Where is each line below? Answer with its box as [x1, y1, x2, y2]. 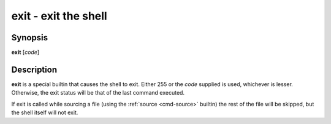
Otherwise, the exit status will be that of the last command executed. [11, 89, 185, 97]
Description [11, 64, 58, 75]
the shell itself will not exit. [11, 109, 78, 116]
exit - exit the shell [11, 9, 107, 23]
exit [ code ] [11, 49, 40, 56]
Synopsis [11, 32, 48, 43]
